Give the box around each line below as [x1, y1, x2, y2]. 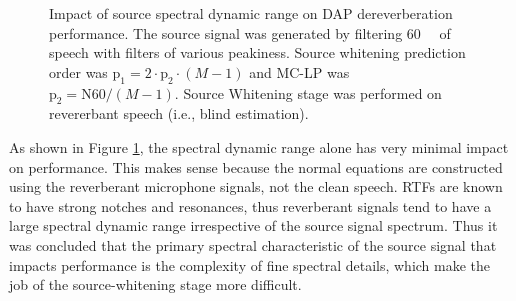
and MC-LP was [249, 61, 350, 82]
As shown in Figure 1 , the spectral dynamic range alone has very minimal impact [9, 136, 509, 157]
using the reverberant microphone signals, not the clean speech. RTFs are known [9, 176, 503, 197]
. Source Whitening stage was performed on [174, 82, 442, 103]
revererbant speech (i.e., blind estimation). [49, 103, 309, 124]
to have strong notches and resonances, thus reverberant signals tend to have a [9, 195, 492, 216]
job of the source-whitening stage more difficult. [9, 274, 302, 295]
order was [49, 61, 108, 82]
